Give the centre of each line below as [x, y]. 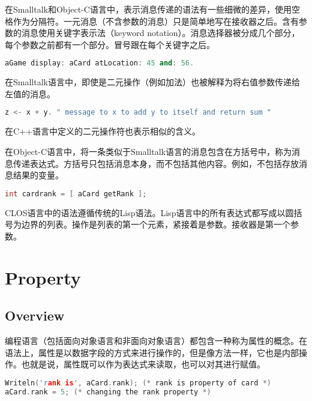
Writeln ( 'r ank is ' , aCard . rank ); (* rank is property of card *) [138, 383]
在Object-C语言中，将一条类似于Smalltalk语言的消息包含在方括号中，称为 [148, 151]
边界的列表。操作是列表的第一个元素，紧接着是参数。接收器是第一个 [156, 224]
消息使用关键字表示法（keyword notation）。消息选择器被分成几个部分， [160, 33]
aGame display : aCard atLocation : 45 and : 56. [100, 63]
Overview [35, 315]
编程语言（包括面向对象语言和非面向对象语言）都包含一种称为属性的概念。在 [156, 340]
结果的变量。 [38, 175]
